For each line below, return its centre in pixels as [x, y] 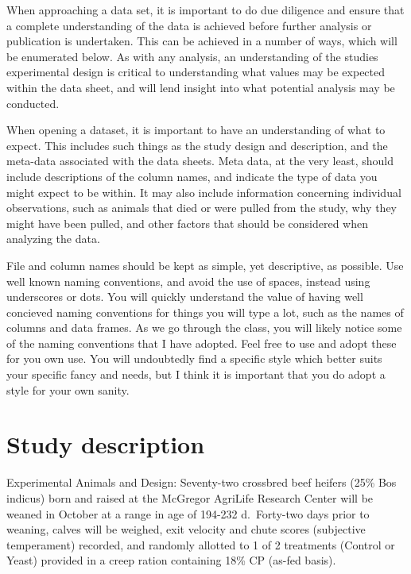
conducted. [33, 103]
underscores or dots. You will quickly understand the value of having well [185, 297]
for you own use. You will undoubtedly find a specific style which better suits [194, 358]
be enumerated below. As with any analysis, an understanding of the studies [192, 56]
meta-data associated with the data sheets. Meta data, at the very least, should [200, 161]
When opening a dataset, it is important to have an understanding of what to [196, 130]
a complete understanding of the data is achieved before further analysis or [189, 25]
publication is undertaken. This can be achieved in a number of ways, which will [202, 41]
